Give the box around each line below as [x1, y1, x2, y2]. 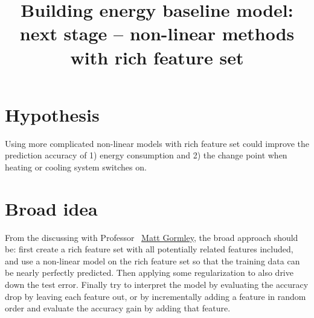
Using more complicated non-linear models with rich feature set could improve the [5, 137, 310, 149]
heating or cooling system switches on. [5, 160, 147, 173]
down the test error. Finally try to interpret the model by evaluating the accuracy [5, 278, 309, 290]
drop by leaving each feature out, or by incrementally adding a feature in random [5, 290, 306, 302]
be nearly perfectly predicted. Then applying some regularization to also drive [5, 266, 293, 279]
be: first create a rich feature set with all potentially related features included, [5, 243, 293, 255]
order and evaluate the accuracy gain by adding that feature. [5, 302, 231, 314]
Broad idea [5, 196, 98, 220]
